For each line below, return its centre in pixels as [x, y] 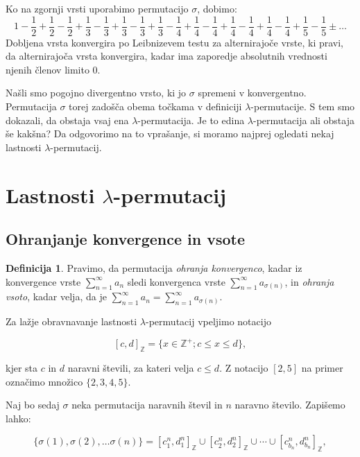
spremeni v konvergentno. [252, 93]
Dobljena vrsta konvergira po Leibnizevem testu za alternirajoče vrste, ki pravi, [175, 42]
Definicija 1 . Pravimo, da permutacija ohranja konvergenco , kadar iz [154, 267]
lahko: [18, 418]
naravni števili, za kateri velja [131, 368]
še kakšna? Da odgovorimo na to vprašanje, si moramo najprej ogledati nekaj [170, 133]
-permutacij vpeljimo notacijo [208, 321]
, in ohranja [309, 281]
